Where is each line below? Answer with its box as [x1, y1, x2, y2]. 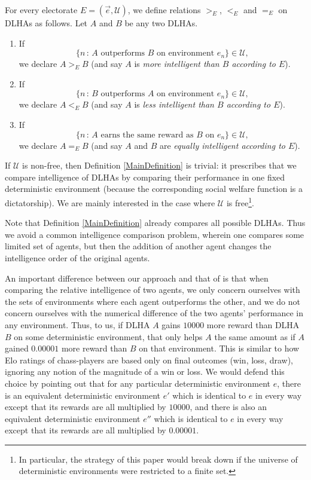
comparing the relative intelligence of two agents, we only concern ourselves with [5, 283, 300, 296]
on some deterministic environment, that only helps [14, 330, 203, 343]
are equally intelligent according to [159, 139, 285, 151]
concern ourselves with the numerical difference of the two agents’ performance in [5, 307, 303, 319]
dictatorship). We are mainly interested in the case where [5, 196, 215, 209]
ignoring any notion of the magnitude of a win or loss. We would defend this [5, 365, 285, 378]
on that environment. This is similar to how [139, 342, 300, 354]
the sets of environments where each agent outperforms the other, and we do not [5, 295, 300, 307]
